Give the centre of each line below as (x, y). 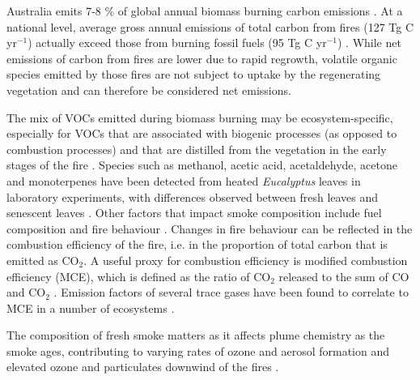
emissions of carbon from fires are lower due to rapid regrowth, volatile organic (202, 58)
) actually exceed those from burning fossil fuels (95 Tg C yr (177, 43)
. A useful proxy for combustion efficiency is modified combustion (246, 260)
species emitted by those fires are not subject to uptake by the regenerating (194, 74)
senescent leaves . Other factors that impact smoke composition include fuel (194, 213)
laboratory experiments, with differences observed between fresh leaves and (193, 196)
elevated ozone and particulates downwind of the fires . (143, 367)
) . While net (369, 43)
